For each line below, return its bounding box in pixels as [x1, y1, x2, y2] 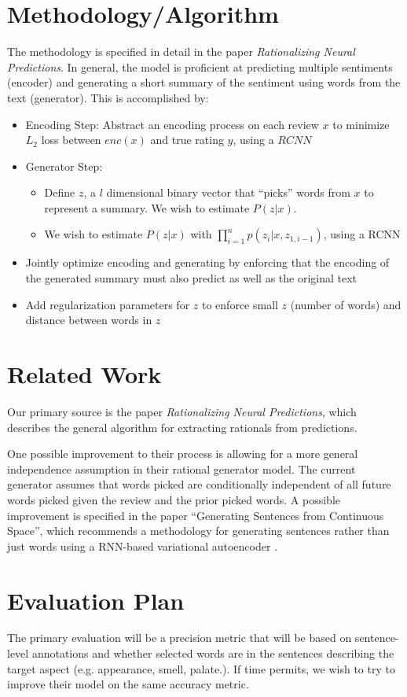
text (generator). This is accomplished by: [7, 89, 209, 105]
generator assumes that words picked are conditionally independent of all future [7, 476, 391, 492]
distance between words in [25, 312, 152, 328]
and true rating [150, 131, 224, 148]
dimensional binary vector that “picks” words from [106, 184, 350, 201]
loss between [41, 131, 101, 148]
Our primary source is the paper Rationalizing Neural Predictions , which [7, 403, 357, 419]
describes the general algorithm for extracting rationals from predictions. [7, 419, 357, 435]
